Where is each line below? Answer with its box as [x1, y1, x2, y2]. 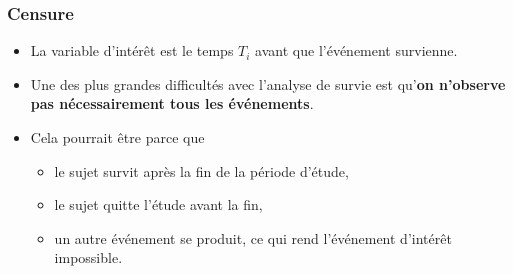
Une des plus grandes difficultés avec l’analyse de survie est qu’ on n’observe [30, 73, 506, 94]
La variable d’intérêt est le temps [30, 40, 234, 61]
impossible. [54, 247, 123, 268]
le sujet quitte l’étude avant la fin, [54, 194, 263, 215]
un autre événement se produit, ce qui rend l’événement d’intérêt [54, 227, 452, 248]
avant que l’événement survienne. [255, 40, 458, 61]
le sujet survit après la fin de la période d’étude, [54, 160, 349, 181]
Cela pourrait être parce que [30, 127, 205, 147]
